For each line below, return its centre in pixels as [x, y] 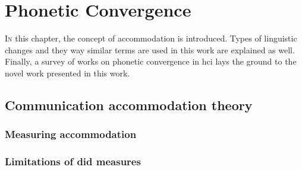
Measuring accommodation [71, 134]
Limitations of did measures [73, 161]
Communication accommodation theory [129, 105]
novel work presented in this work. [67, 73]
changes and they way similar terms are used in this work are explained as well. [150, 49]
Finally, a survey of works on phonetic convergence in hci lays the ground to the [151, 61]
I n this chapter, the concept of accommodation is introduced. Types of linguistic [151, 38]
